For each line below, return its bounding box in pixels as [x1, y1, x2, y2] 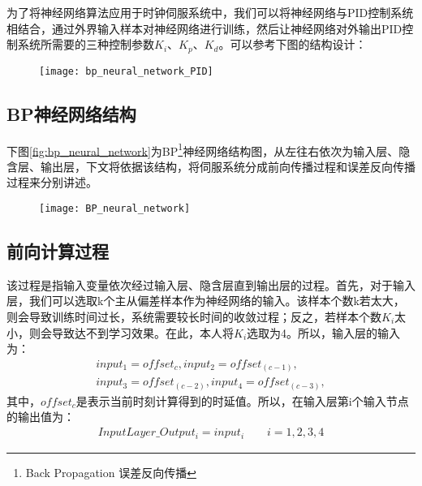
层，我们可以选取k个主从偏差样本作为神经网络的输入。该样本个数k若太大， [6, 292, 405, 309]
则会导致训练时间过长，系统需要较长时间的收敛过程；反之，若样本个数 [6, 308, 381, 325]
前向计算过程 [6, 238, 109, 263]
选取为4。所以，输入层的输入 [247, 324, 401, 341]
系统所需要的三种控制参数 [17, 36, 154, 53]
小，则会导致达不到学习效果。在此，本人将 [6, 324, 234, 341]
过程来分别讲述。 [6, 174, 97, 191]
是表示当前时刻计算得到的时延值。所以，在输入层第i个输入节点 [75, 392, 409, 409]
